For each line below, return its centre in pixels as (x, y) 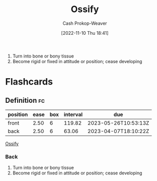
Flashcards (29, 82)
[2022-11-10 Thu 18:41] (85, 33)
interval (73, 114)
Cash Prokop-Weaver (85, 23)
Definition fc (25, 100)
